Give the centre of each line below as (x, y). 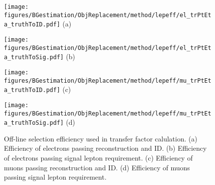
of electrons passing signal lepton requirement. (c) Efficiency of (98, 158)
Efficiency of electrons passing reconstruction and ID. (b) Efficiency (105, 148)
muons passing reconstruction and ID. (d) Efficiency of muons (97, 167)
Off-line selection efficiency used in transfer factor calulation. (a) (101, 138)
